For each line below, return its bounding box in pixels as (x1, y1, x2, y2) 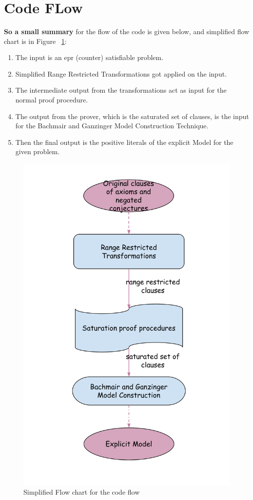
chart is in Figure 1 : (4, 36, 67, 46)
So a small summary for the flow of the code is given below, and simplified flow (4, 26, 250, 36)
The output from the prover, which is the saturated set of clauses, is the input (15, 111, 249, 121)
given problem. (15, 146, 60, 157)
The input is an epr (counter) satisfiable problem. (15, 52, 164, 62)
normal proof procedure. (15, 94, 88, 104)
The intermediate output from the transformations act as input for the (15, 85, 227, 95)
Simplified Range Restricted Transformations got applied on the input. (15, 68, 227, 79)
